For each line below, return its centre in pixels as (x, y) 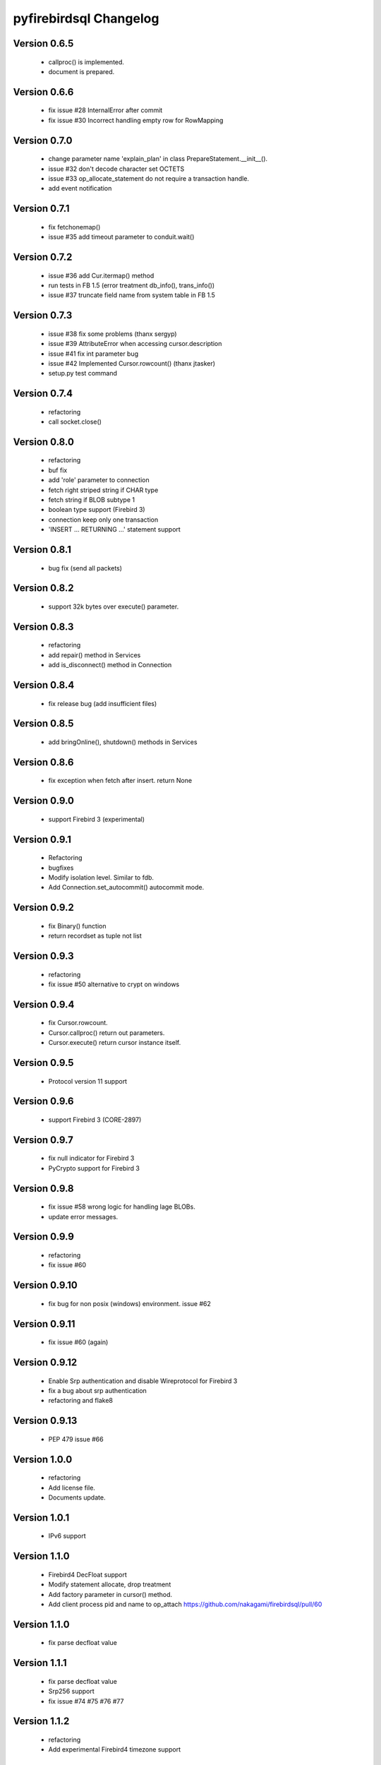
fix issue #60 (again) (78, 1342)
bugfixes (61, 868)
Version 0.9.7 (43, 1140)
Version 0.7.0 (43, 140)
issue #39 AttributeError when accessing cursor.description (135, 344)
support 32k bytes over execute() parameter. (114, 606)
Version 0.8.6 (43, 762)
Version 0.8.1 (42, 550)
